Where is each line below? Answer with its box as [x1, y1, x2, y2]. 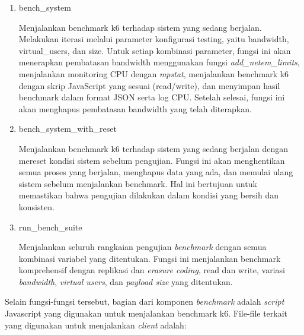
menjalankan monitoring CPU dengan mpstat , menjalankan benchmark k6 [18, 67, 289, 80]
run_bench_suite [18, 220, 82, 233]
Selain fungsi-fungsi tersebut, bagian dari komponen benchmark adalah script [5, 295, 284, 308]
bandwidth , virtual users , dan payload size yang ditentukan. [18, 275, 233, 287]
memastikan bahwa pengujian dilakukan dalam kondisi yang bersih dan [18, 189, 279, 201]
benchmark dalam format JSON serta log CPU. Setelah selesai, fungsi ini [18, 91, 285, 103]
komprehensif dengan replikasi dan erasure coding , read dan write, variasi [18, 264, 285, 276]
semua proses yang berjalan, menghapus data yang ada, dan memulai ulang [18, 166, 293, 178]
